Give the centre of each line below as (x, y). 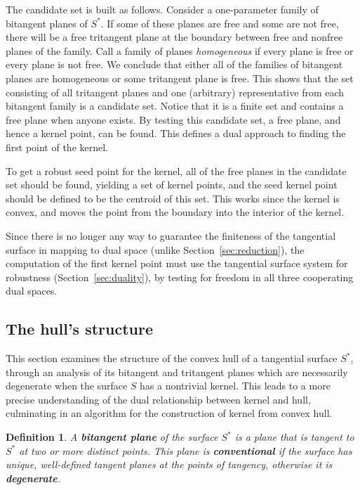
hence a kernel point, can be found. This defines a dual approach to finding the (176, 133)
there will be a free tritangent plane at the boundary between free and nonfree (174, 37)
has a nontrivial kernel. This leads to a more (235, 386)
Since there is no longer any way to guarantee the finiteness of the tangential (171, 235)
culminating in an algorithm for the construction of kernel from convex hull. (169, 413)
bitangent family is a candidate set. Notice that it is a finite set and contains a (175, 106)
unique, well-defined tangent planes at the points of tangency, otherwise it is (169, 464)
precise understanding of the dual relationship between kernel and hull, (158, 399)
